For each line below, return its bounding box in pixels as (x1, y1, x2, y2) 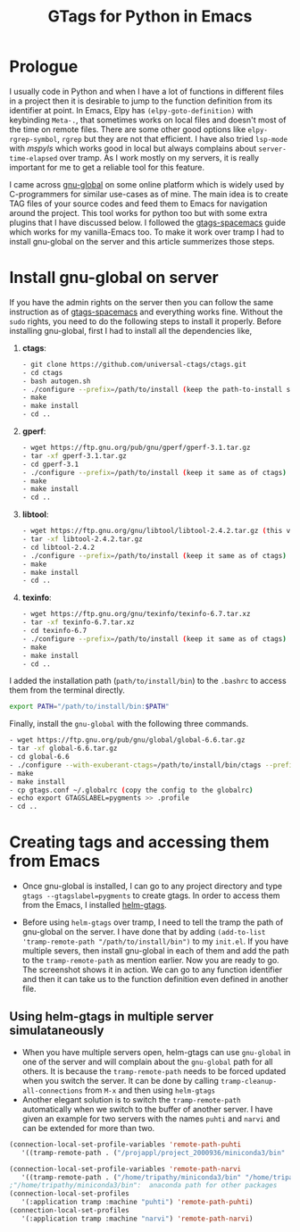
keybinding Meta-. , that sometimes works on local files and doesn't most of (9, 114, 287, 125)
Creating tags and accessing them (9, 832, 270, 853)
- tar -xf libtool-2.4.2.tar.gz (21, 535, 143, 544)
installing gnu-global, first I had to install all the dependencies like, (9, 325, 253, 336)
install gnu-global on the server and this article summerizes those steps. (9, 236, 275, 246)
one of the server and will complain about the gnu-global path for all (21, 1056, 273, 1067)
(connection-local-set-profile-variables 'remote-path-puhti (9, 1140, 242, 1149)
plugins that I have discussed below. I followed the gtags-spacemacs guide (9, 217, 286, 228)
